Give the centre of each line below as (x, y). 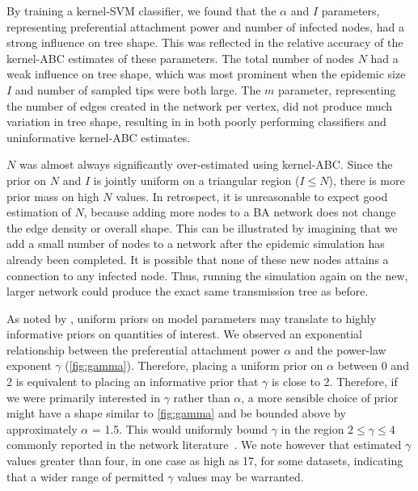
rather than (202, 397)
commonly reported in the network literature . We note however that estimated (204, 445)
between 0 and (373, 365)
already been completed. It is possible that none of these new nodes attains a (198, 259)
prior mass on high (53, 196)
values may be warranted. (241, 476)
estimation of (39, 212)
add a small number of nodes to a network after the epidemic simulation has (196, 243)
